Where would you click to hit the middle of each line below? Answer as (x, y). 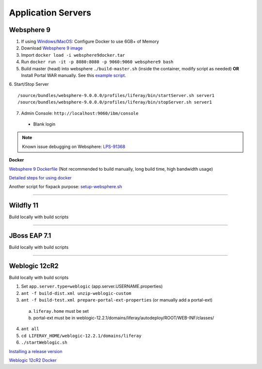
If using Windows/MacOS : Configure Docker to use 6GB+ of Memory (90, 42)
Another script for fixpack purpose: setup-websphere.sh (65, 187)
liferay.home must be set (61, 311)
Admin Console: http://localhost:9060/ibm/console (80, 113)
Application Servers (50, 13)
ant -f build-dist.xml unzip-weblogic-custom (76, 293)
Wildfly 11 (24, 205)
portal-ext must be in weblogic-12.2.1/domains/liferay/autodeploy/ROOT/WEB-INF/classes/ (124, 318)
